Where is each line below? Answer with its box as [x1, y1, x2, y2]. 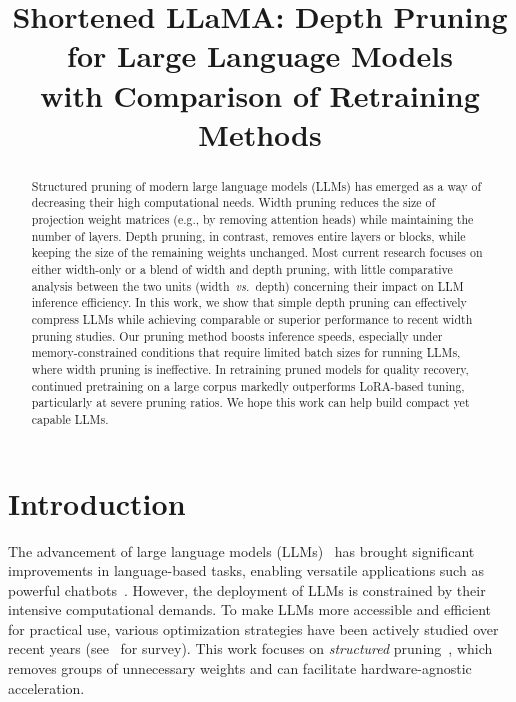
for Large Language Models [67, 35, 453, 76]
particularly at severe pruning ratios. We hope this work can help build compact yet [31, 394, 470, 411]
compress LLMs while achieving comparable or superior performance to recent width [31, 310, 473, 327]
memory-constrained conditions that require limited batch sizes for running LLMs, [31, 344, 461, 361]
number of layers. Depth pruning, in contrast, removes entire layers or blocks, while [31, 227, 466, 244]
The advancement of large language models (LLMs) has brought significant [8, 540, 475, 561]
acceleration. [8, 677, 85, 698]
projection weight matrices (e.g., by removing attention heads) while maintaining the [31, 211, 474, 228]
